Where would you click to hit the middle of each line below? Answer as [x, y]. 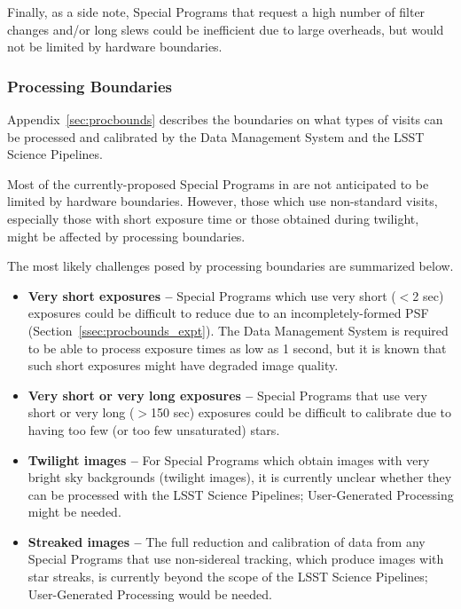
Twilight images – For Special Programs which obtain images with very [229, 459]
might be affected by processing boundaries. [126, 236]
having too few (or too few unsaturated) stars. [154, 429]
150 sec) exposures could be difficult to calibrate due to [301, 412]
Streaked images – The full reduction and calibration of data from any [227, 541]
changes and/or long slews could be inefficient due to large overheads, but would [226, 29]
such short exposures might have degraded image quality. [183, 365]
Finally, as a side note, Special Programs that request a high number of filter [216, 12]
